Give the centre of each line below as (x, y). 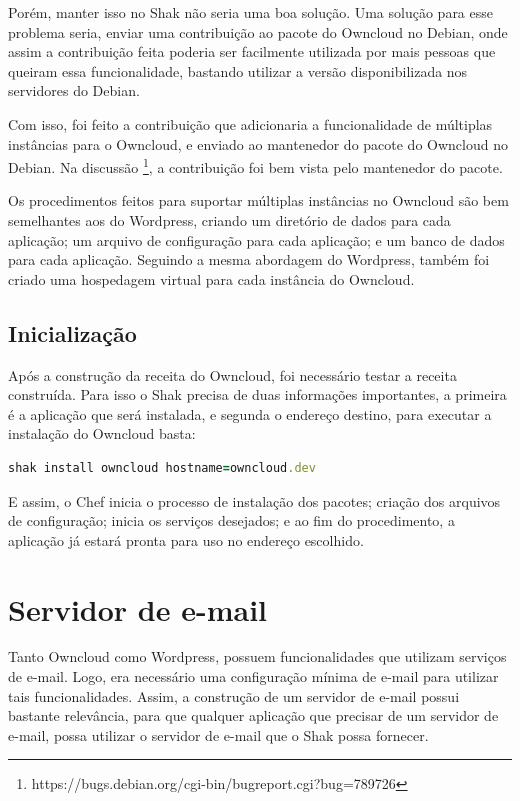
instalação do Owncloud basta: (102, 433)
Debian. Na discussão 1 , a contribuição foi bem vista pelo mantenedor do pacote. (255, 165)
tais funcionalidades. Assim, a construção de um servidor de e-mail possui (234, 695)
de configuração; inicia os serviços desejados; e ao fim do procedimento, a (231, 520)
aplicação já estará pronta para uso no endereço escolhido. (186, 539)
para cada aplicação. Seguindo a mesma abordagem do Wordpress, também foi (249, 259)
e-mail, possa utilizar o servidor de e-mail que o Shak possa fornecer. (218, 734)
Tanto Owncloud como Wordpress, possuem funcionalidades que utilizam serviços (257, 656)
